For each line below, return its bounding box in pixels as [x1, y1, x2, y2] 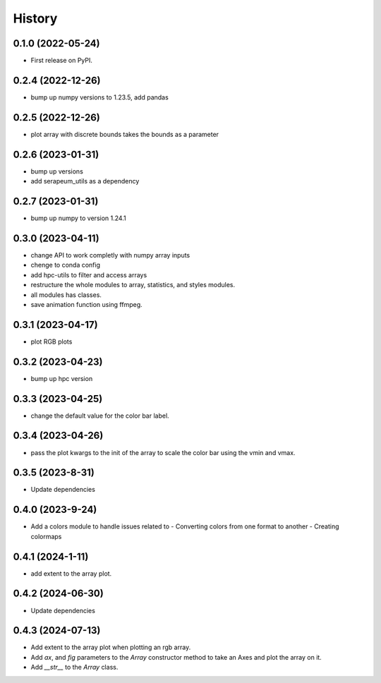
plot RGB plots [30, 337, 73, 346]
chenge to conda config [30, 261, 101, 270]
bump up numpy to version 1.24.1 [30, 214, 126, 222]
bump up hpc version [30, 374, 93, 382]
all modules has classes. [30, 290, 102, 299]
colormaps [30, 532, 62, 540]
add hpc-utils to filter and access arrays [30, 270, 147, 279]
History [13, 11, 58, 26]
